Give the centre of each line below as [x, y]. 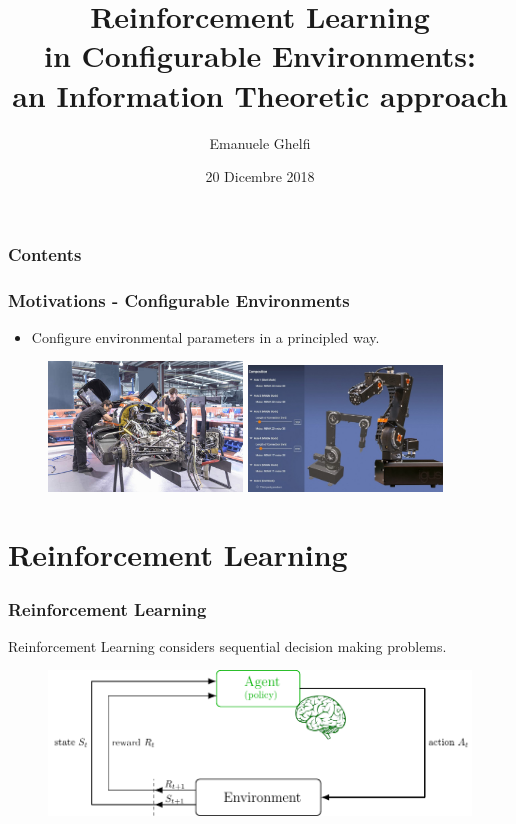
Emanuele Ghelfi [260, 142]
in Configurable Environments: [259, 55]
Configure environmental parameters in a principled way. [205, 336]
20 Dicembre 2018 [260, 176]
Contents [45, 253]
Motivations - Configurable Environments [179, 299]
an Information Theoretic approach [260, 94]
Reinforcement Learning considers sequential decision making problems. [227, 645]
